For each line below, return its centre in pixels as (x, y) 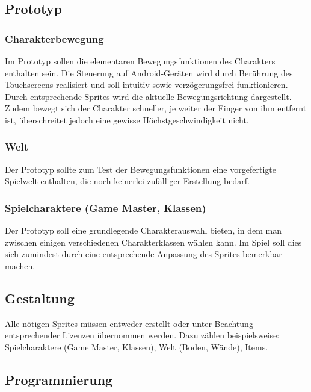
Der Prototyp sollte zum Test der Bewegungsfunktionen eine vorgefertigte (140, 169)
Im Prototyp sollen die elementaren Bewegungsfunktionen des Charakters (140, 61)
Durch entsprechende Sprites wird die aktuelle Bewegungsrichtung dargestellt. (148, 96)
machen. (20, 265)
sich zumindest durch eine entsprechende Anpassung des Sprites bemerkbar (143, 254)
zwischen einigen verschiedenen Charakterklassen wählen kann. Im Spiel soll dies (153, 242)
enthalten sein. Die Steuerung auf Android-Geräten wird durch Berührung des (149, 73)
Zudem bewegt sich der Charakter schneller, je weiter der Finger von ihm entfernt (156, 108)
